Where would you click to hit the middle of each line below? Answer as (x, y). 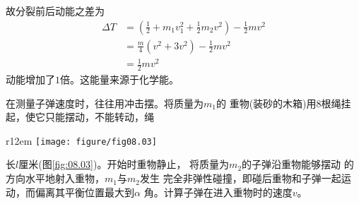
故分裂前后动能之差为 (55, 11)
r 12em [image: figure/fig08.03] (81, 140)
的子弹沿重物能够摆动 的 (298, 164)
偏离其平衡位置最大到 (84, 192)
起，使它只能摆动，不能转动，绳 (80, 117)
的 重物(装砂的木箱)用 (266, 103)
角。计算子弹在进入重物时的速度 (218, 192)
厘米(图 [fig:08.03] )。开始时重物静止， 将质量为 (124, 164)
